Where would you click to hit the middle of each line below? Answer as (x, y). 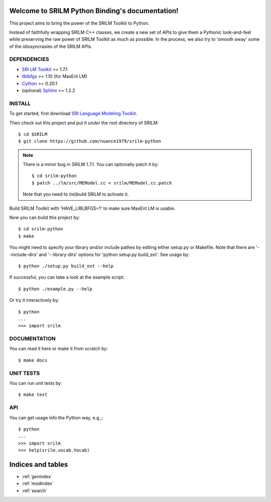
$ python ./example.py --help (55, 289)
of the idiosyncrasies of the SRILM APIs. (51, 46)
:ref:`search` (35, 490)
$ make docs (33, 360)
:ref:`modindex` (38, 483)
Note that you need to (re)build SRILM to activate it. (76, 194)
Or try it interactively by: (34, 300)
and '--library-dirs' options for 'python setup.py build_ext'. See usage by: (114, 255)
